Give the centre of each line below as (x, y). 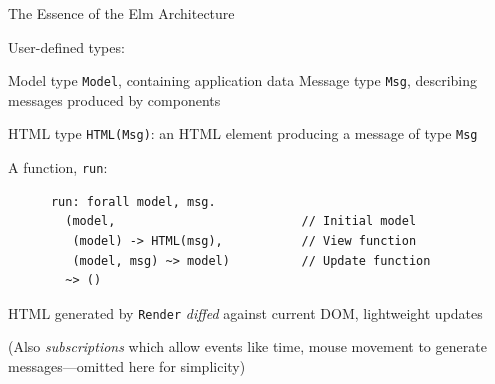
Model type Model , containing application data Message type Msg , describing (243, 80)
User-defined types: (66, 46)
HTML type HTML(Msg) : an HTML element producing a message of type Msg (243, 133)
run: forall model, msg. (133, 201)
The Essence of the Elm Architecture (121, 13)
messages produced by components (114, 99)
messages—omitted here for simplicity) (127, 365)
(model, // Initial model (241, 221)
